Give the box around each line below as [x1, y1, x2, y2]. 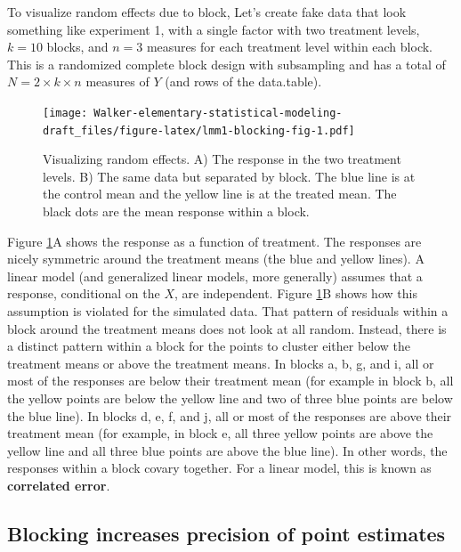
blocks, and [46, 37, 109, 56]
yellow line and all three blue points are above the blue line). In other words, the [7, 441, 448, 459]
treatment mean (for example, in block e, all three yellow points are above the [7, 424, 433, 442]
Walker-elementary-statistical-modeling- [93, 106, 343, 119]
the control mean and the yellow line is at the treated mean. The [43, 184, 397, 203]
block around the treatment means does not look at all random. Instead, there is [7, 319, 447, 337]
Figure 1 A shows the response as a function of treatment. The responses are [7, 231, 422, 250]
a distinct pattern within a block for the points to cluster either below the [7, 337, 411, 355]
